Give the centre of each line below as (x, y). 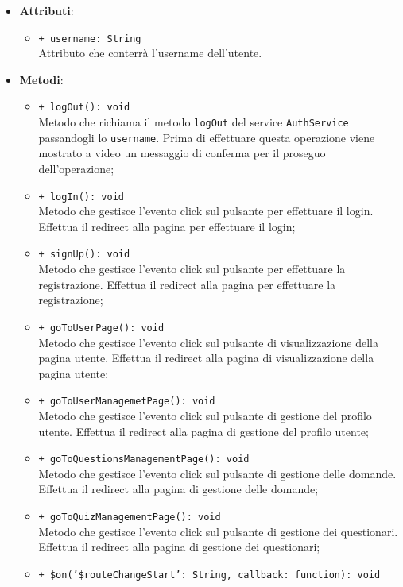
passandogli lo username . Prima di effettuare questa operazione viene (207, 137)
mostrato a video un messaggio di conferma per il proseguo (182, 153)
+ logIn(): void (81, 197)
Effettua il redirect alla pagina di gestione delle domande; (178, 489)
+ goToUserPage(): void (101, 328)
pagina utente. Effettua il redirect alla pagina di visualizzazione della (206, 358)
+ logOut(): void (84, 108)
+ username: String (90, 39)
